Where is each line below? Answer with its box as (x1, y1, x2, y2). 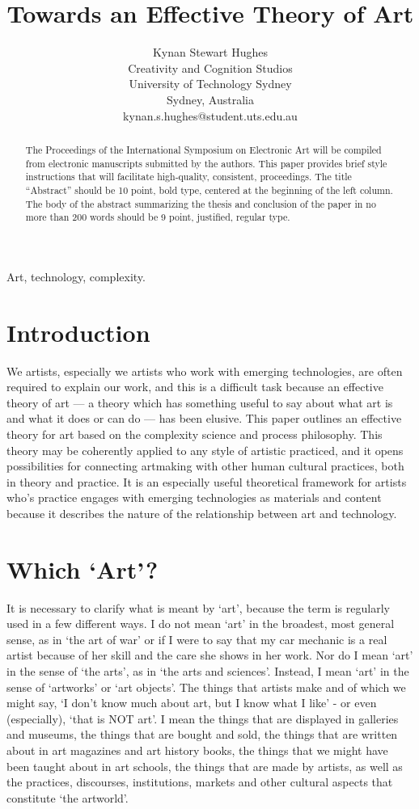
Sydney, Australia (167, 91, 254, 107)
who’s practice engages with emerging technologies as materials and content (6, 489, 382, 506)
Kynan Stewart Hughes (152, 44, 269, 61)
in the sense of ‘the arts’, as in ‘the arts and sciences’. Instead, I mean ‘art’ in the (6, 662, 409, 679)
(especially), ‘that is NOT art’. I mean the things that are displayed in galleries (6, 710, 399, 727)
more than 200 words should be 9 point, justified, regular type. (25, 210, 290, 224)
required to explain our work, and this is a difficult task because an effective (6, 378, 383, 395)
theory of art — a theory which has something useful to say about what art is (6, 394, 393, 411)
